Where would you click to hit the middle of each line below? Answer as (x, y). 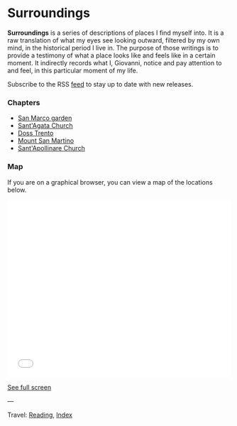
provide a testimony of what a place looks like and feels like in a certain (111, 55)
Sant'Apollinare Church (51, 148)
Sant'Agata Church (45, 126)
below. (17, 190)
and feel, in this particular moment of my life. (73, 70)
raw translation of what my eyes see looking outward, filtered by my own (114, 40)
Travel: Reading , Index (40, 415)
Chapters (24, 102)
